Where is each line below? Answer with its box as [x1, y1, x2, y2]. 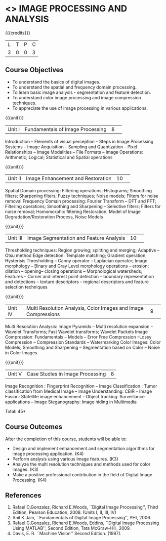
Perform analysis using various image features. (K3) [12, 456, 119, 462]
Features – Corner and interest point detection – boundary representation [5, 273, 154, 279]
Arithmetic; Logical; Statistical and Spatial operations [5, 154, 113, 160]
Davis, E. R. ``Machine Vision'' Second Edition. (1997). [12, 531, 122, 537]
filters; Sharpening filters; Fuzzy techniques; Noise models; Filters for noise [5, 193, 159, 199]
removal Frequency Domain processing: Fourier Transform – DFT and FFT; [5, 198, 157, 204]
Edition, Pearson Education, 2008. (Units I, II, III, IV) [12, 509, 117, 515]
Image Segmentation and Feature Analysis [27, 234, 125, 241]
